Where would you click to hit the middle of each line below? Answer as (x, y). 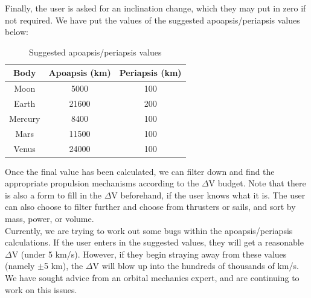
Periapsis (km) (150, 73)
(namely (20, 266)
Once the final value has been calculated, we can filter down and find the (140, 171)
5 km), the (63, 266)
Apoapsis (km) (80, 73)
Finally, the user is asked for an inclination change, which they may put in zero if (155, 8)
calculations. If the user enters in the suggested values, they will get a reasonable (154, 242)
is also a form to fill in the (53, 195)
